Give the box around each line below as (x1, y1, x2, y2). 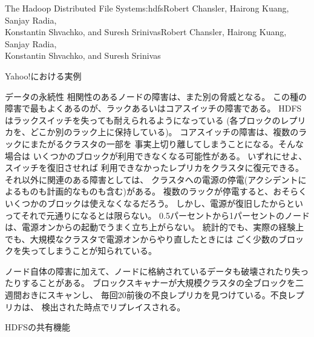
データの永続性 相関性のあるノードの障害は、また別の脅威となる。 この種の (5, 90, 307, 102)
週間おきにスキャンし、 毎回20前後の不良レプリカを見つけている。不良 (5, 289, 287, 301)
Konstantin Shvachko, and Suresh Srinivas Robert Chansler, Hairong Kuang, (5, 25, 287, 38)
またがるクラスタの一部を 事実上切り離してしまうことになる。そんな (30, 137, 304, 150)
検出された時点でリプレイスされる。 (41, 300, 186, 313)
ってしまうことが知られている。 (30, 244, 157, 257)
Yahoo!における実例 (5, 69, 82, 82)
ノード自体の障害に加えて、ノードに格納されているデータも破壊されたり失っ (5, 264, 309, 277)
